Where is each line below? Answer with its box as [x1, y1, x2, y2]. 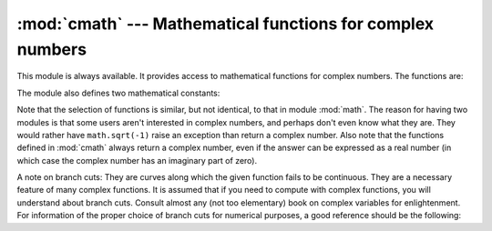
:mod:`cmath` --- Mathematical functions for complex [16, 14, 435, 34]
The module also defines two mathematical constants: [16, 87, 220, 98]
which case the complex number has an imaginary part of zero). [16, 155, 258, 166]
